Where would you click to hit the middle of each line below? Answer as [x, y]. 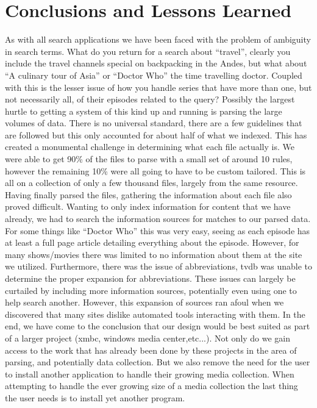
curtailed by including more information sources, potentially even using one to [151, 290]
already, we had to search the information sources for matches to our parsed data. [158, 219]
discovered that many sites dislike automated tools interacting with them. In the [155, 314]
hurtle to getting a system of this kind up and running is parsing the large [144, 111]
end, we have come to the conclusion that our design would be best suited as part [158, 326]
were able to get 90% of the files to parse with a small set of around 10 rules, [149, 159]
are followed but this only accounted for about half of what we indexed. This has [156, 134]
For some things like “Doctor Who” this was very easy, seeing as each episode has [158, 230]
